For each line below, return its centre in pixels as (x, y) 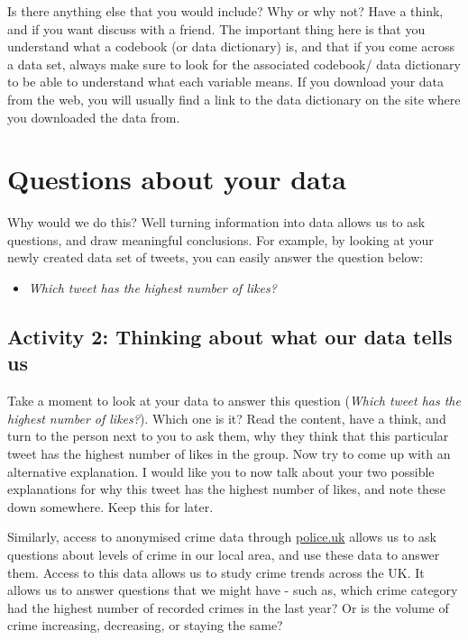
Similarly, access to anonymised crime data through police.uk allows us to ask (222, 537)
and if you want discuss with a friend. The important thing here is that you (216, 28)
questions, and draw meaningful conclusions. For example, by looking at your (220, 239)
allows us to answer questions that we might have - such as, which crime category (233, 590)
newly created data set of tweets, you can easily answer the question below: (216, 257)
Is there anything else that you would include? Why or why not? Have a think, (225, 11)
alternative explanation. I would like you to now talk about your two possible (221, 471)
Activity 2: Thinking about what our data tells (230, 337)
